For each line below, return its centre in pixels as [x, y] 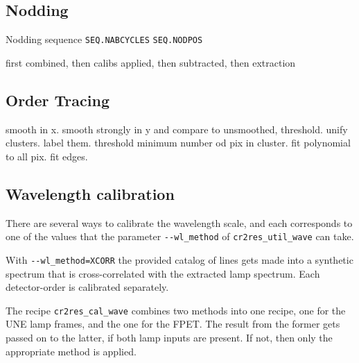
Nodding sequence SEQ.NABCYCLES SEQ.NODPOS [104, 39]
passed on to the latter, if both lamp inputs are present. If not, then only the [169, 337]
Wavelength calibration [90, 193]
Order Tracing [58, 100]
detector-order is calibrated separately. [87, 287]
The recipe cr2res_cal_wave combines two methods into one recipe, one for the [176, 310]
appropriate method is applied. [71, 351]
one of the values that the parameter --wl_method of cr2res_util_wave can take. [180, 236]
